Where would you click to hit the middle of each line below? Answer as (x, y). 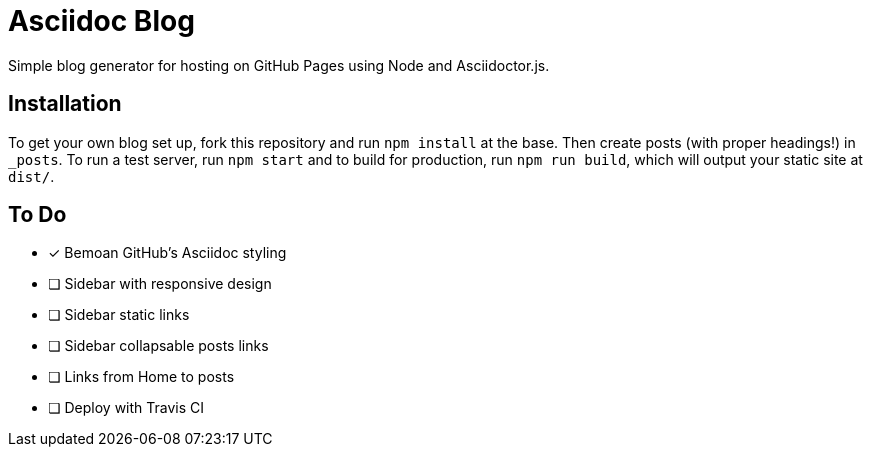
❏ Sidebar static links (119, 315)
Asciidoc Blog (101, 21)
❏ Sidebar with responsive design (160, 284)
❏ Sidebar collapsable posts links (158, 346)
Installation (65, 104)
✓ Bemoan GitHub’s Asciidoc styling (167, 253)
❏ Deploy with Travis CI (126, 408)
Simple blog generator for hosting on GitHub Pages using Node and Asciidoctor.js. (279, 65)
